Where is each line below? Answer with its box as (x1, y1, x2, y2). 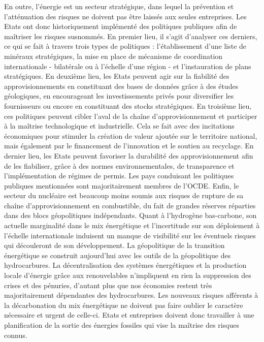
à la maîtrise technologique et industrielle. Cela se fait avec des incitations (4, 120, 235, 131)
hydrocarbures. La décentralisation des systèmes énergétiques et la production (4, 260, 247, 270)
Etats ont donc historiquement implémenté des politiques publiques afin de (4, 21, 237, 32)
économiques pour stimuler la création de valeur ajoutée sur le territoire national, (4, 130, 257, 141)
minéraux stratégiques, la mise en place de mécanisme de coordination (4, 50, 223, 61)
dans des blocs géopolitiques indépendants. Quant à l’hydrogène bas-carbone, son (4, 210, 257, 221)
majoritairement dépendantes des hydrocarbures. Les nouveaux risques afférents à (4, 290, 258, 300)
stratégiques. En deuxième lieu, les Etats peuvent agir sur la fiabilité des (4, 71, 229, 81)
